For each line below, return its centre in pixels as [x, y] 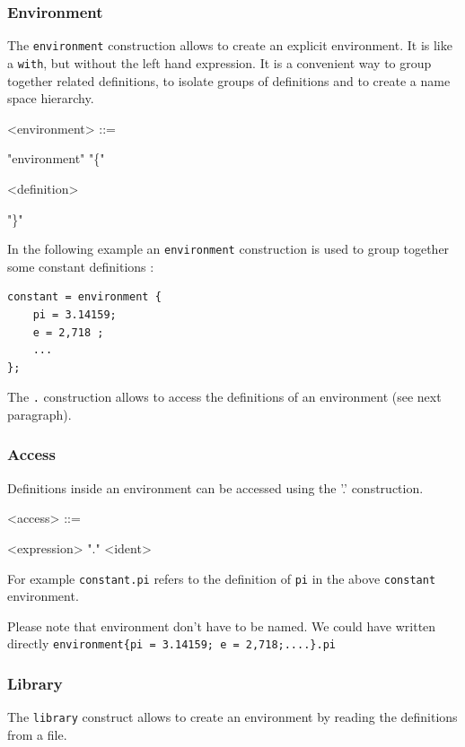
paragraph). [39, 414]
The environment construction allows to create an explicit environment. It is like [230, 45]
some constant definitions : [81, 266]
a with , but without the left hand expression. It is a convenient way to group [219, 62]
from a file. [37, 734]
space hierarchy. [51, 98]
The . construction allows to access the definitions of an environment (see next [224, 397]
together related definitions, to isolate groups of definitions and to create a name [229, 80]
